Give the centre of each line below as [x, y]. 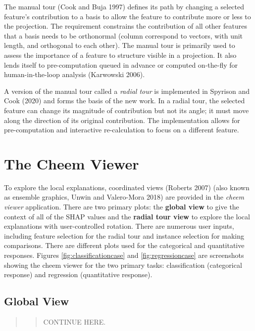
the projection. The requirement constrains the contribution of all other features [126, 26]
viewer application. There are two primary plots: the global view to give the [122, 207]
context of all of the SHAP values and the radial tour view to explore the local [127, 216]
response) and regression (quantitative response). [78, 274]
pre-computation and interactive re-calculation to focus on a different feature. [122, 130]
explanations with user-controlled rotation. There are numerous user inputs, [119, 226]
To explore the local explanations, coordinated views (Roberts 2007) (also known [127, 187]
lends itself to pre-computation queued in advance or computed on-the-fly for [121, 64]
